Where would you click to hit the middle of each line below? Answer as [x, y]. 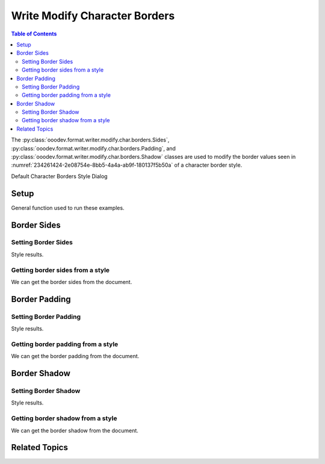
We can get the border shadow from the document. [75, 430]
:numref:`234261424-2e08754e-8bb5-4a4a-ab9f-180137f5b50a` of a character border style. [127, 165]
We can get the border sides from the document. [72, 282]
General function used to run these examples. [68, 208]
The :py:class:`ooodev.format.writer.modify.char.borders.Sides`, [90, 140]
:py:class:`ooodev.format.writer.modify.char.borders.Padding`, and [93, 148]
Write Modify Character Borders [93, 16]
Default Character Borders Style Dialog [59, 176]
